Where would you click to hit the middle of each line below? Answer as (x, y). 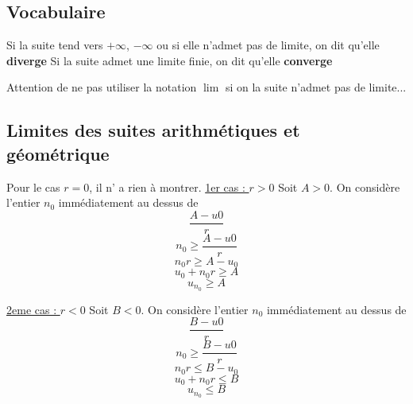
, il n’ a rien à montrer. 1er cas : (167, 186)
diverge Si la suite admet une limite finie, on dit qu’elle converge (170, 60)
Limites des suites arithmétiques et (153, 130)
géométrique (58, 153)
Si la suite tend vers (55, 45)
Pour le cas (33, 186)
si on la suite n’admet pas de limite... (316, 87)
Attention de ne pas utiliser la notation (102, 87)
